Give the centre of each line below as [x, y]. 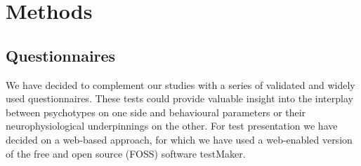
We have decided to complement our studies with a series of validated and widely [180, 84]
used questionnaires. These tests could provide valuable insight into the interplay [179, 98]
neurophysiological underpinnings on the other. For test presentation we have [172, 126]
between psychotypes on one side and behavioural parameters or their [156, 112]
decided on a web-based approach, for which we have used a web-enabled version [179, 139]
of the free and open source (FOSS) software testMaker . [126, 153]
